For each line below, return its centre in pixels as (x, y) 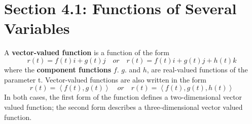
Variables (37, 28)
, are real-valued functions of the (197, 70)
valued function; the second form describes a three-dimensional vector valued (123, 107)
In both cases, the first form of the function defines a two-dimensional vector (123, 97)
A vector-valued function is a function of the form (87, 52)
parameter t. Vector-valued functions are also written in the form (105, 79)
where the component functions (58, 70)
